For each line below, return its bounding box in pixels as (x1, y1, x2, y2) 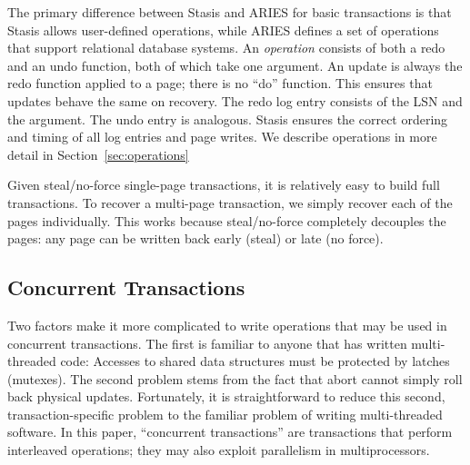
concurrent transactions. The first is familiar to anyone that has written (7, 333, 407, 352)
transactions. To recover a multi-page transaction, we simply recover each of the (7, 193, 453, 212)
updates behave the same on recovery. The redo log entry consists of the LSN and (7, 91, 463, 110)
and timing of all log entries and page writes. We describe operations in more (7, 127, 437, 146)
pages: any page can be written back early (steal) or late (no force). (7, 229, 384, 248)
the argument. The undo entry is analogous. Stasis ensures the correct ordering (7, 109, 448, 128)
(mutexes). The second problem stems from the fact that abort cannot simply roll (7, 369, 463, 388)
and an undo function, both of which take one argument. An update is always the (7, 55, 463, 74)
